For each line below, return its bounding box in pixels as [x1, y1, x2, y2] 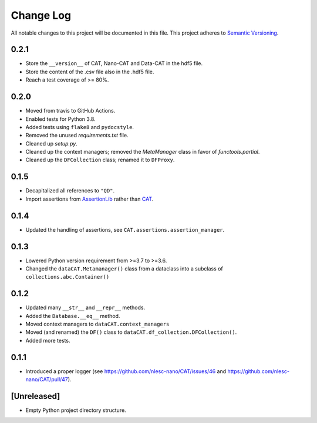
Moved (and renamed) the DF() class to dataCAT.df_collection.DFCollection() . [25, 329, 237, 336]
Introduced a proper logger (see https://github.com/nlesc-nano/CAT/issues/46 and [25, 367, 227, 375]
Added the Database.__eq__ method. [25, 312, 120, 319]
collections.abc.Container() [25, 273, 110, 280]
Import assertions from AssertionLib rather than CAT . [25, 195, 154, 202]
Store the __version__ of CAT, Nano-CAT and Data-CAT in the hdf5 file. [25, 60, 203, 67]
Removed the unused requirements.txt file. [25, 132, 129, 139]
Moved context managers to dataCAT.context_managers [25, 320, 170, 328]
